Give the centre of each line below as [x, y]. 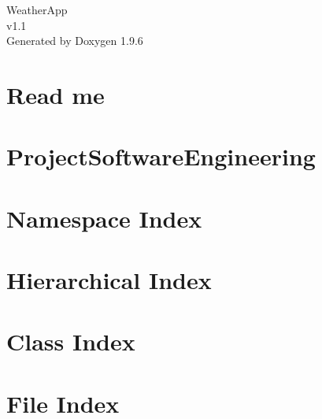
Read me [56, 94]
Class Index [71, 341]
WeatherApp [37, 9]
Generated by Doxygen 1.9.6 [75, 41]
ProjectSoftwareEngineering [161, 156]
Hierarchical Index [109, 280]
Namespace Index [104, 218]
